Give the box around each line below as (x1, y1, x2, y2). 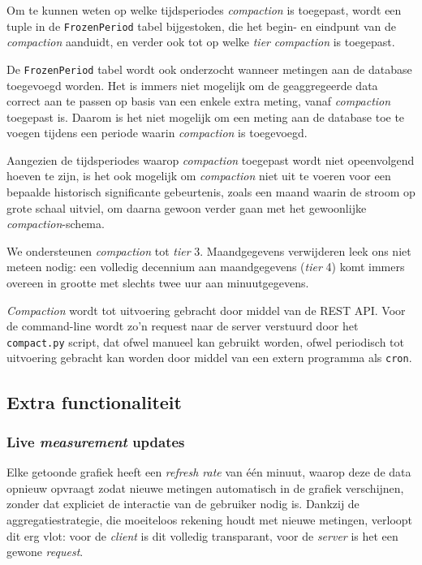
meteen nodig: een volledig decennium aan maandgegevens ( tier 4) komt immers (6, 258, 405, 275)
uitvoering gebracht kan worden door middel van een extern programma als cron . (6, 349, 412, 366)
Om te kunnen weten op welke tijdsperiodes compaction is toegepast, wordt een (6, 2, 402, 18)
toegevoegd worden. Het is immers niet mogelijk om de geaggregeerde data (6, 76, 378, 93)
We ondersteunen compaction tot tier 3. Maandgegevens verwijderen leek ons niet (6, 242, 411, 259)
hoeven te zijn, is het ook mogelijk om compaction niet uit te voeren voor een (6, 167, 391, 184)
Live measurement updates (6, 431, 185, 451)
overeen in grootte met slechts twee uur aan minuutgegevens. (6, 274, 309, 291)
